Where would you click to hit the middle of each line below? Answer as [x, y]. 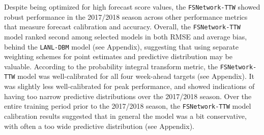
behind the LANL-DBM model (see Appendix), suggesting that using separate [121, 46]
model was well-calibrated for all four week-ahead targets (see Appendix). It [136, 76]
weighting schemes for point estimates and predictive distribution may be [118, 56]
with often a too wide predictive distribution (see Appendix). [99, 126]
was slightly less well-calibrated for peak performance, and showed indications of [129, 86]
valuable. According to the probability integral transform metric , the [111, 66]
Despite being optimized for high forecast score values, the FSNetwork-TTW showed [132, 7]
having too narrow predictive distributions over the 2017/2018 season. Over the [128, 96]
